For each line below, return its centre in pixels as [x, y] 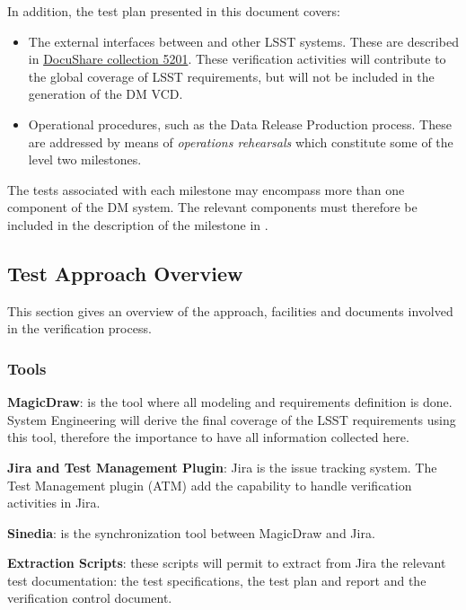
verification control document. [90, 598]
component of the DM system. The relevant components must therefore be [212, 207]
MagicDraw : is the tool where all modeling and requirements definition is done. [230, 402]
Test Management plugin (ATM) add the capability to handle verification [210, 485]
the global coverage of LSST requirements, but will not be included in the [231, 76]
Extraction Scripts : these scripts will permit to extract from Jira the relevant [227, 563]
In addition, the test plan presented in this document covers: [174, 11]
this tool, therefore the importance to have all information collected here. [208, 437]
